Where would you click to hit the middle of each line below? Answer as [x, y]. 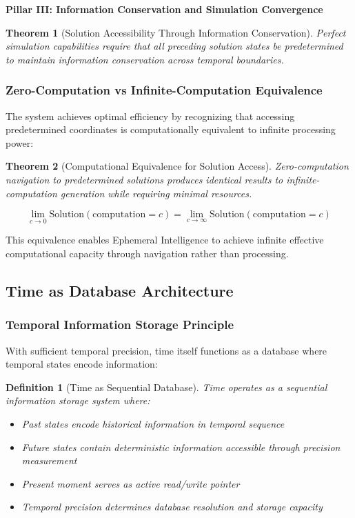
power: [20, 142]
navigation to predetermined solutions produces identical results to [144, 179]
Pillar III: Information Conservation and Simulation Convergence [164, 9]
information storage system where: [78, 400]
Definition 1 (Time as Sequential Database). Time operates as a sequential [166, 387]
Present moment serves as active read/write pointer [131, 483]
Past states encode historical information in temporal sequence [153, 423]
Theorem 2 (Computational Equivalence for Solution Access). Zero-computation [177, 166]
